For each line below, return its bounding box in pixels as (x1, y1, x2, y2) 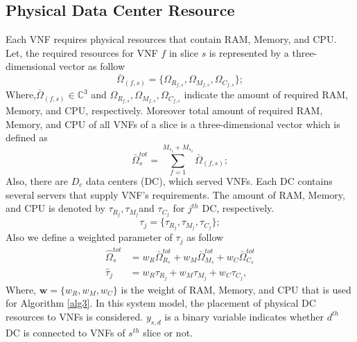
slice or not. (143, 325, 193, 339)
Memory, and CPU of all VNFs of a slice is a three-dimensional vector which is (6, 116, 340, 131)
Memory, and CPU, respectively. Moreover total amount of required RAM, (6, 102, 323, 117)
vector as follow (59, 59, 125, 73)
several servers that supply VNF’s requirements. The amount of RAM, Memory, (6, 187, 345, 201)
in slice (168, 45, 198, 60)
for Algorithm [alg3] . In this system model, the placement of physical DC (6, 296, 316, 310)
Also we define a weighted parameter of (6, 230, 173, 244)
